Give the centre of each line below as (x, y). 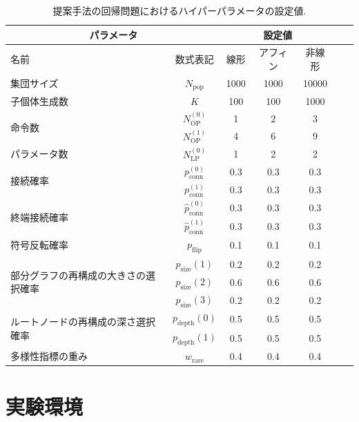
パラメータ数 (39, 154)
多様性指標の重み (49, 356)
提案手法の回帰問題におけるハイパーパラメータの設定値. (179, 10)
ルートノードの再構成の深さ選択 (83, 321)
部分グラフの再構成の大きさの (78, 275)
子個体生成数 (39, 100)
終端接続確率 (39, 217)
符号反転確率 (39, 245)
